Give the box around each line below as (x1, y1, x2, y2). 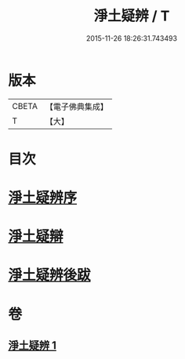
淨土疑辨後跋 (8, 267, 92, 285)
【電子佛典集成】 (45, 101, 108, 112)
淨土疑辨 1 (8, 339, 57, 353)
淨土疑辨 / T (93, 7, 170, 25)
